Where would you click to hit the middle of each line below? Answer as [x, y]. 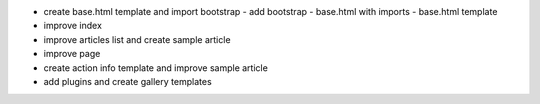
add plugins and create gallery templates [127, 81]
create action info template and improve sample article [156, 67]
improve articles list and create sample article [137, 39]
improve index [72, 26]
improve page [72, 54]
